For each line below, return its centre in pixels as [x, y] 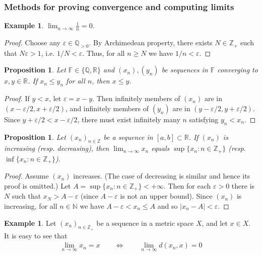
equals [160, 148]
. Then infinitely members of [136, 98]
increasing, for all [31, 205]
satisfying [204, 119]
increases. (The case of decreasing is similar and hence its [162, 176]
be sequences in [185, 70]
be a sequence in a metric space [145, 223]
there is [243, 185]
